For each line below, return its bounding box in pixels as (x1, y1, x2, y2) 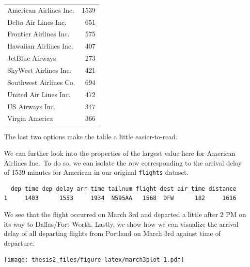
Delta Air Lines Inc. (7, 17, 67, 27)
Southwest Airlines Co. (7, 77, 75, 87)
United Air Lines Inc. (7, 89, 71, 99)
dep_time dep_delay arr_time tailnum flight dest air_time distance (11, 185, 236, 192)
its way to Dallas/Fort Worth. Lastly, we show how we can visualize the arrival (4, 218, 239, 229)
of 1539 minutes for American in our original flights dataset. (4, 167, 189, 177)
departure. (4, 237, 35, 248)
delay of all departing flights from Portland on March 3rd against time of (4, 228, 221, 238)
